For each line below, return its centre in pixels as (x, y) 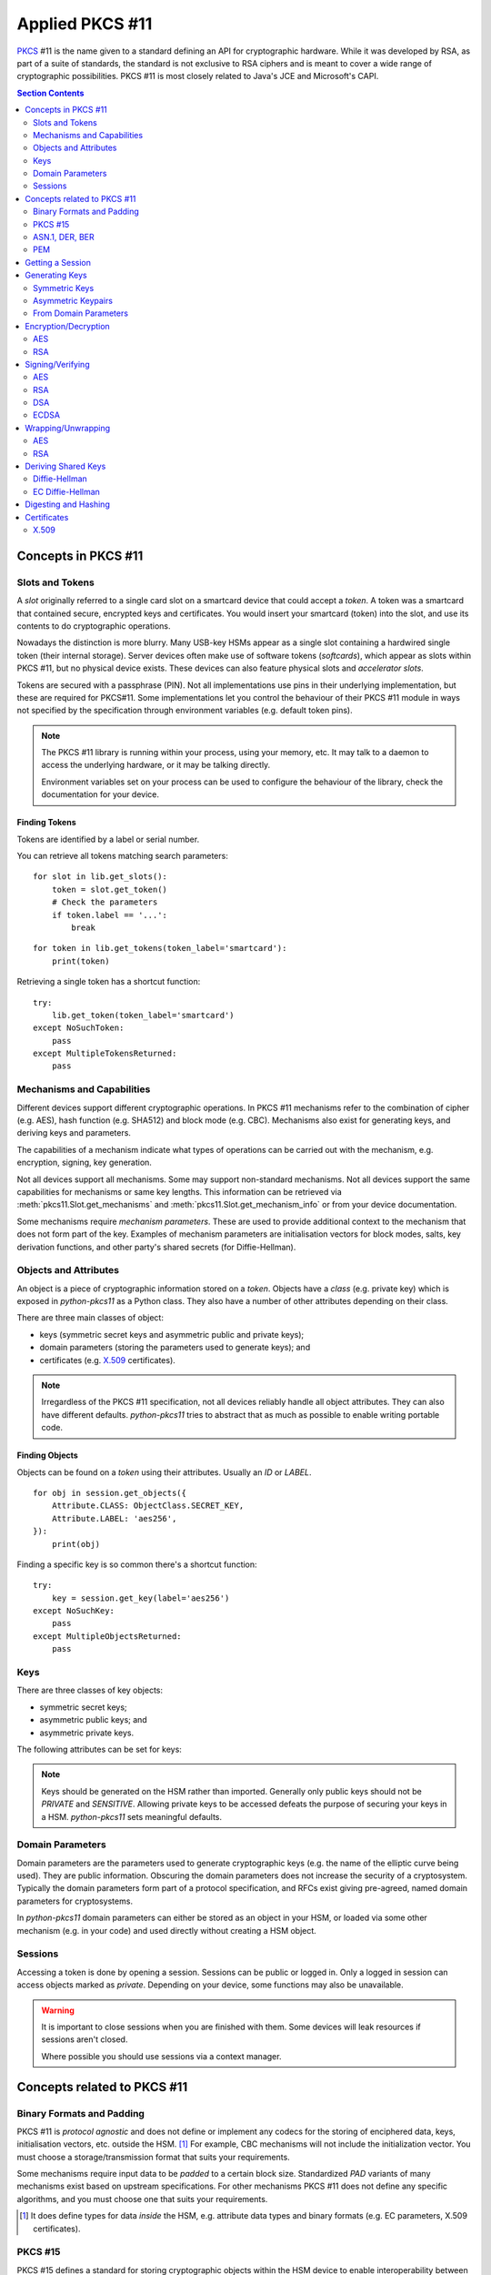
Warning (58, 2010)
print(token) (80, 961)
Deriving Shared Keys (65, 466)
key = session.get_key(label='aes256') (140, 1598)
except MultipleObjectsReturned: (107, 1636)
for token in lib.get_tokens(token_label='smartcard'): (160, 948)
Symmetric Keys (64, 288)
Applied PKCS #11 (85, 24)
